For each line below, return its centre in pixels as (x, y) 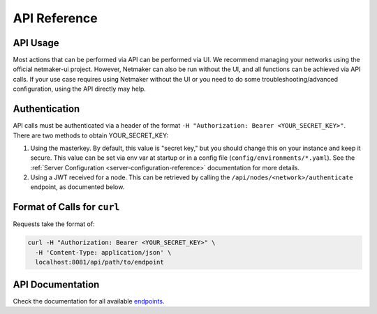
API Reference (55, 18)
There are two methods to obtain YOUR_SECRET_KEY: (91, 135)
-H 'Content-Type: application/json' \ (103, 252)
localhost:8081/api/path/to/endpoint (99, 262)
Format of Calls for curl (66, 207)
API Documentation (56, 284)
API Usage (36, 43)
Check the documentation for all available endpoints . (89, 301)
